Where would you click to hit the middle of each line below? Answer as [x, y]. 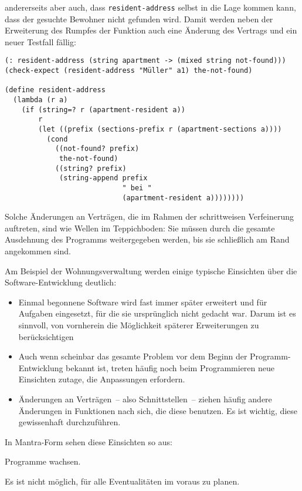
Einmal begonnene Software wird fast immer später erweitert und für [143, 302]
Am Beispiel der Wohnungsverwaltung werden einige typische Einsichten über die [151, 270]
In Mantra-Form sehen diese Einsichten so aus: [89, 441]
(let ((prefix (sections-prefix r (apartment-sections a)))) [160, 130]
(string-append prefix [104, 178]
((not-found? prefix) [97, 149]
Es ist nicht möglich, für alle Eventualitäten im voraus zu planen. [122, 481]
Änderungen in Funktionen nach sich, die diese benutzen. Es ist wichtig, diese [158, 410]
